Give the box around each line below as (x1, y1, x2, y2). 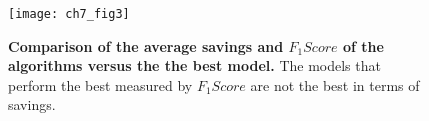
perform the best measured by (8, 74, 193, 95)
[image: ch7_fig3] (8, 7, 130, 21)
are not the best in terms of (250, 74, 420, 95)
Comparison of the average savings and (8, 35, 284, 56)
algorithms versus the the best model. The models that (8, 55, 381, 76)
